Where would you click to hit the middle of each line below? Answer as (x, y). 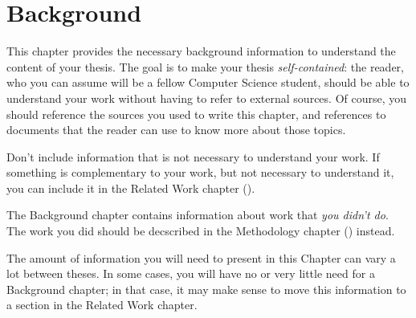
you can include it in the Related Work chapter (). (131, 188)
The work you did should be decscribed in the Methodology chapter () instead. (201, 231)
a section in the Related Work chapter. (102, 305)
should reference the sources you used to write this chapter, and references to (196, 114)
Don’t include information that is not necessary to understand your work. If (193, 156)
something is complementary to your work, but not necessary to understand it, (200, 172)
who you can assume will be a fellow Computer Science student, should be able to (208, 82)
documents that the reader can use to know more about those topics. (176, 130)
